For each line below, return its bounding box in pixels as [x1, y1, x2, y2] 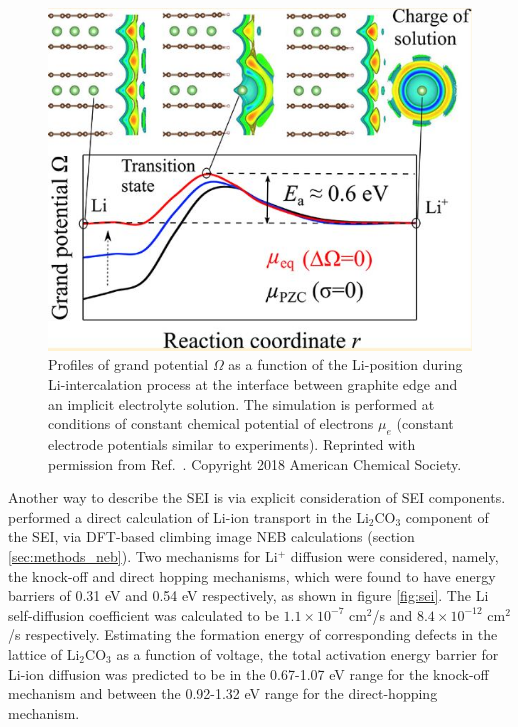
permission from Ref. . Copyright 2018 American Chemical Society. [48, 453, 462, 474]
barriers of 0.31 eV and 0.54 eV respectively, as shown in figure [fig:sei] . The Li [8, 585, 489, 606]
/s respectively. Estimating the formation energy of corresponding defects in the [8, 624, 498, 645]
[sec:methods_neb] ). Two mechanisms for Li [8, 546, 278, 567]
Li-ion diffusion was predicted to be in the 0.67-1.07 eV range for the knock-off [8, 663, 489, 684]
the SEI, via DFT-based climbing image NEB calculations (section [8, 526, 415, 547]
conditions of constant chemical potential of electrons [48, 413, 374, 434]
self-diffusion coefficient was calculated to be [8, 604, 279, 625]
